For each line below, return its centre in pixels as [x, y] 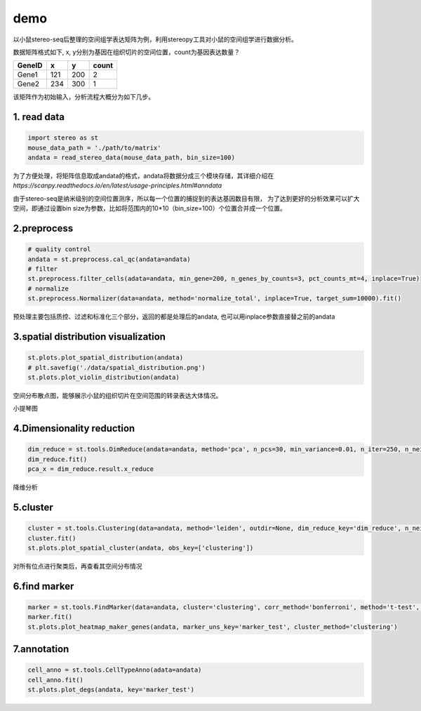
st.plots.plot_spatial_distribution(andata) [106, 358]
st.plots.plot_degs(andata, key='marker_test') [111, 690]
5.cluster [33, 507]
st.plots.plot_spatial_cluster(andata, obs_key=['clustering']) [141, 548]
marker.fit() [50, 617]
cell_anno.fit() [56, 680]
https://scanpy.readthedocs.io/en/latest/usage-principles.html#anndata [118, 185]
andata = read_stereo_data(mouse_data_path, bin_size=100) [131, 158]
